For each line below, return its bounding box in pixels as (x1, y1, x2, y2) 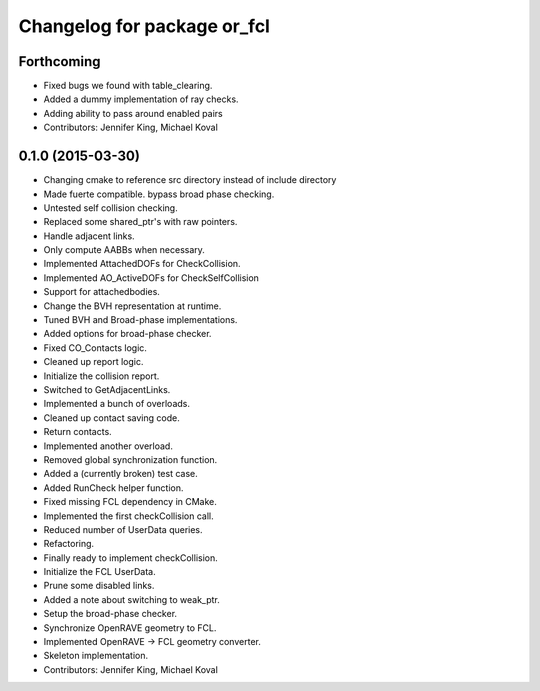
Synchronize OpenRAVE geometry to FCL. (43, 621, 217, 634)
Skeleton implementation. (43, 650, 149, 662)
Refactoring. (43, 538, 95, 550)
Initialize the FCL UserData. (43, 566, 156, 578)
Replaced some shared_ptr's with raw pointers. (43, 216, 238, 228)
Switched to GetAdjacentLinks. (43, 384, 171, 395)
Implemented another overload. (43, 440, 174, 452)
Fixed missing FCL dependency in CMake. (43, 496, 217, 508)
